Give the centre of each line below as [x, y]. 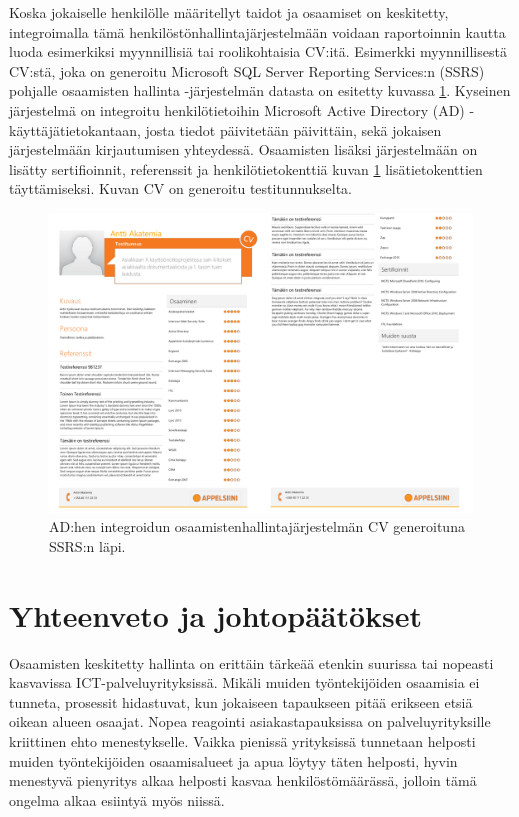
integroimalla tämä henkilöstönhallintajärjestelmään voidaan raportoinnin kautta [257, 31]
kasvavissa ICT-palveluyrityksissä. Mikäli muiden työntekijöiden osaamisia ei [244, 682]
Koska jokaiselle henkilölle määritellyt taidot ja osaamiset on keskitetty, [229, 12]
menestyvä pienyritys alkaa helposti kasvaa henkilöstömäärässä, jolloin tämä [243, 780]
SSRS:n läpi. [87, 545]
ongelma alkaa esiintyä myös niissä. [117, 799]
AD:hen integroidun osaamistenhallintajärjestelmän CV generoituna [257, 526]
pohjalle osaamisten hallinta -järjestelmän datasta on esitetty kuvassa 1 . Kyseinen [260, 90]
